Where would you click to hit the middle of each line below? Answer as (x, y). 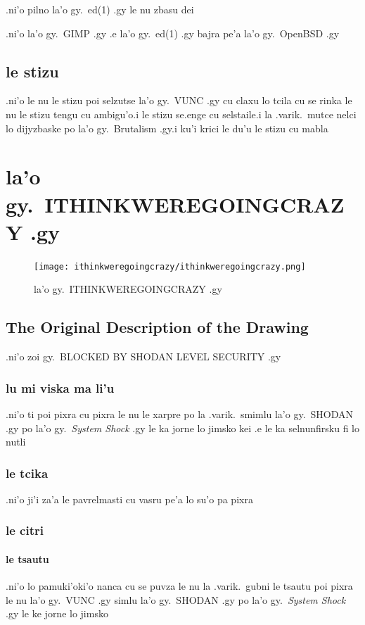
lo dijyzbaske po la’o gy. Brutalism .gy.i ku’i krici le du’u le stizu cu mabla (167, 128)
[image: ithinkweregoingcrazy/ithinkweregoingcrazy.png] (170, 266)
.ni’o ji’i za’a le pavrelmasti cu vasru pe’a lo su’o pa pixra (129, 499)
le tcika (27, 473)
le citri (25, 530)
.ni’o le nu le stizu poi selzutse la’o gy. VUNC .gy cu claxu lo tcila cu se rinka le (179, 100)
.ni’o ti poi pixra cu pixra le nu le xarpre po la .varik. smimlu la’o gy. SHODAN (180, 413)
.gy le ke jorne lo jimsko (57, 613)
